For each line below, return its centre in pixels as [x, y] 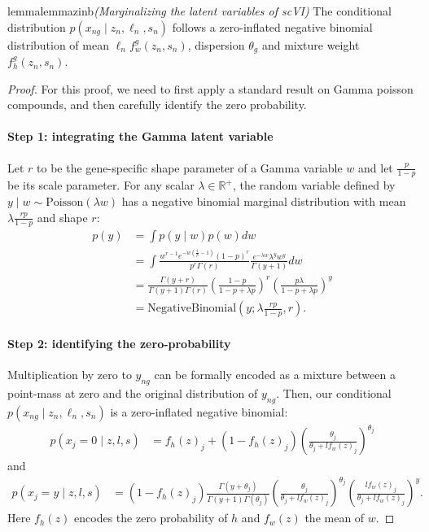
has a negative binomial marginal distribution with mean [264, 201]
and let [376, 167]
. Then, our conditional [334, 392]
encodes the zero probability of [151, 518]
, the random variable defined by [314, 185]
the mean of [335, 518]
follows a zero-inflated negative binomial [272, 26]
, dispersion [216, 44]
